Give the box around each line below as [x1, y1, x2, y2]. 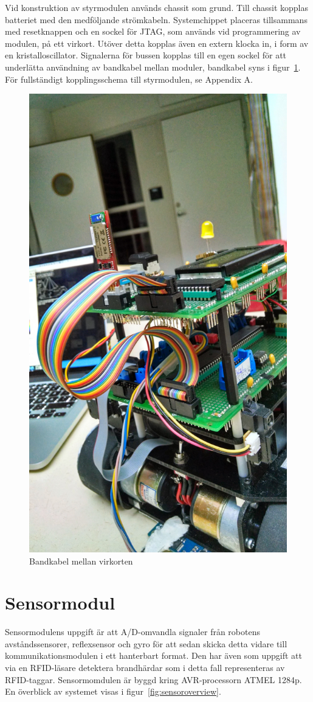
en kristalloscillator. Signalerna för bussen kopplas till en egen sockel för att [5, 49, 287, 61]
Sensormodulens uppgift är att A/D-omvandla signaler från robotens [5, 625, 260, 638]
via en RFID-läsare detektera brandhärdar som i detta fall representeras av [5, 661, 285, 674]
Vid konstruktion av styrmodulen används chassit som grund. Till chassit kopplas [5, 1, 308, 13]
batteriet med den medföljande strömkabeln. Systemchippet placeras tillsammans [5, 13, 308, 26]
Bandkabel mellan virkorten [29, 554, 133, 567]
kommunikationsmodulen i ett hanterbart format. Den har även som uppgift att [5, 649, 302, 662]
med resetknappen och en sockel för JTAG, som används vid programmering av [5, 25, 301, 38]
